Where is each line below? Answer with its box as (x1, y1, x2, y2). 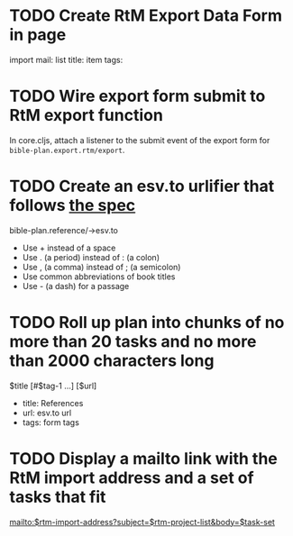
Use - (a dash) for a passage (22, 280, 130, 291)
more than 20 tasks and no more (9, 332, 257, 351)
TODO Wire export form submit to (9, 86, 266, 106)
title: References (22, 397, 84, 408)
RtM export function (9, 105, 164, 126)
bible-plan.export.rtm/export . (9, 144, 125, 155)
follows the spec (9, 195, 136, 216)
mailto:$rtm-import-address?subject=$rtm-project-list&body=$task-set (9, 516, 275, 527)
